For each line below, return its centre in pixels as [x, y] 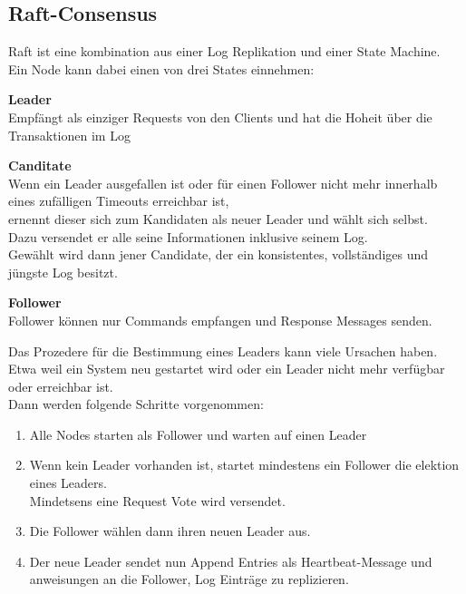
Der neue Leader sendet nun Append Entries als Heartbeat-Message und [231, 561]
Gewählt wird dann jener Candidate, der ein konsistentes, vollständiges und [218, 254]
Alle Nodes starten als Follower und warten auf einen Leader [198, 434]
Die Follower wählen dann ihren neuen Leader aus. [170, 531]
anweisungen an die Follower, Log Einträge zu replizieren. [189, 579]
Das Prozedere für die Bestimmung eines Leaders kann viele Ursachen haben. [223, 351]
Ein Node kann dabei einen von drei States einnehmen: [161, 68]
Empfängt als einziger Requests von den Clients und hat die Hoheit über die [220, 117]
